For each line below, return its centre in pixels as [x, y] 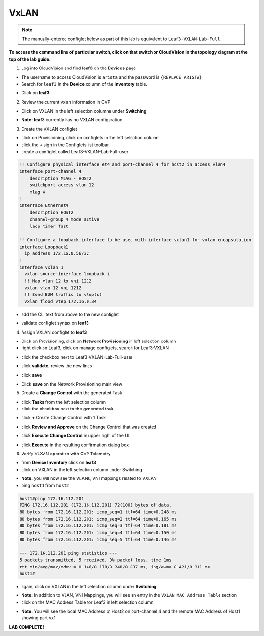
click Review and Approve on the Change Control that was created [89, 427]
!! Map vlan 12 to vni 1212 [58, 281]
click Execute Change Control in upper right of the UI [75, 436]
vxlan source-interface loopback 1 [67, 274]
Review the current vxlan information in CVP [66, 102]
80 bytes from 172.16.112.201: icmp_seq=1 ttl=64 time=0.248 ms [98, 512]
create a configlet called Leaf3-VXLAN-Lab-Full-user [75, 152]
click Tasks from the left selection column [64, 402]
